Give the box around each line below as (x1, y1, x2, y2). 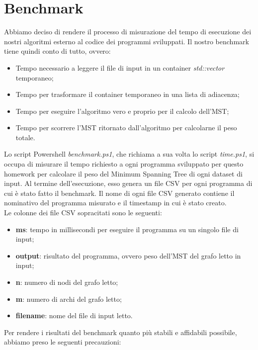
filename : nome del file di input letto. (15, 310, 133, 321)
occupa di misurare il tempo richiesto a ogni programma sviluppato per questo (4, 159, 244, 169)
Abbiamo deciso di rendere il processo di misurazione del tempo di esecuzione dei (4, 26, 252, 37)
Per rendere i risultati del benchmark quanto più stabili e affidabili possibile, (4, 327, 237, 337)
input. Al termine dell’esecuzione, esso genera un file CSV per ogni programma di (4, 178, 253, 188)
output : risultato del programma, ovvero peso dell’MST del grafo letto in (15, 250, 241, 261)
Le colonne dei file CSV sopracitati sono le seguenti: (4, 207, 162, 218)
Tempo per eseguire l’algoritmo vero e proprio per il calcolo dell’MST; (15, 105, 229, 116)
